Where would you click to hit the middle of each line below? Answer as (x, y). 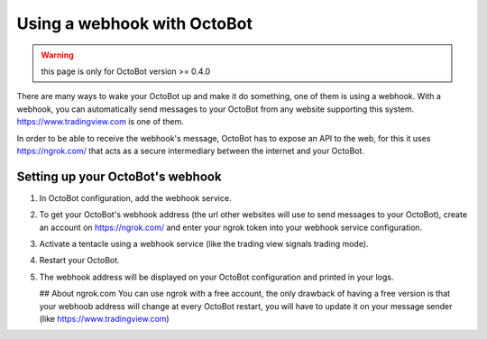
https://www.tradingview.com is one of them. (100, 122)
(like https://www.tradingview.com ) (105, 318)
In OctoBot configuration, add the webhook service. (135, 197)
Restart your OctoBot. (80, 261)
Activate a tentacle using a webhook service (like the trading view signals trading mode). (204, 243)
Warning (57, 55)
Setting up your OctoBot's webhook (119, 176)
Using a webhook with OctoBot (134, 23)
